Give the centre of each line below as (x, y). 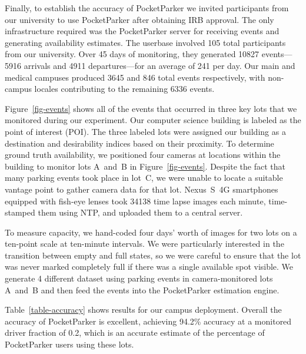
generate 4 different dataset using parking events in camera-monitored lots (139, 278)
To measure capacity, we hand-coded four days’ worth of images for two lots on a (151, 232)
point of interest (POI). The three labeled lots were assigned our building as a (145, 131)
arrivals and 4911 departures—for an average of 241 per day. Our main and (159, 65)
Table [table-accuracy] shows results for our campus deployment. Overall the (143, 310)
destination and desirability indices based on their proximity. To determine (139, 143)
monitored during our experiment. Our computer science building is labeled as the (153, 120)
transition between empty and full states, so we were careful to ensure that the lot (153, 255)
